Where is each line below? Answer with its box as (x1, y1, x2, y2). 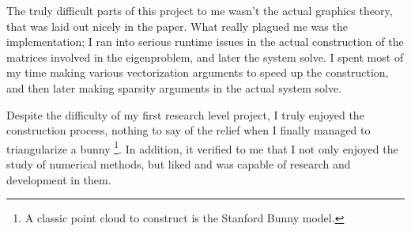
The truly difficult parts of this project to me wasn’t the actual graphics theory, (6, 2, 393, 18)
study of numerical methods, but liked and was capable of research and (6, 156, 351, 172)
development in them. (6, 171, 111, 187)
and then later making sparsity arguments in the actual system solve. (6, 79, 342, 96)
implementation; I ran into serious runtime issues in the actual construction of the (6, 33, 404, 50)
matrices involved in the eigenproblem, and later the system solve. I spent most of (6, 48, 404, 65)
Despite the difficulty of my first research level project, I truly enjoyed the (6, 106, 364, 123)
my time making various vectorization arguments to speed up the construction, (6, 64, 389, 81)
